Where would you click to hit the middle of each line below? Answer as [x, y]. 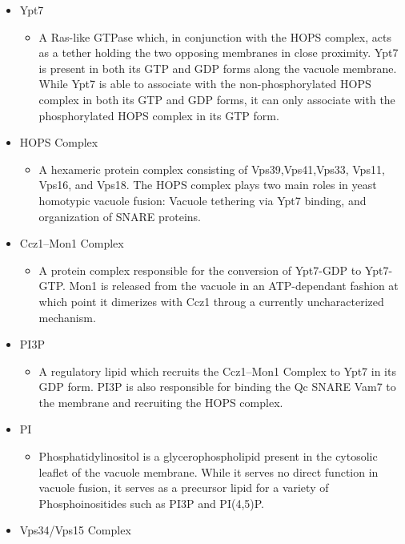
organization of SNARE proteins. [120, 216]
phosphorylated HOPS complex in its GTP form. [159, 115]
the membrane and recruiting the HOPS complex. [161, 402]
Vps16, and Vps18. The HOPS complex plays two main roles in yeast [208, 185]
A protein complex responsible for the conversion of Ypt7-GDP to [200, 270]
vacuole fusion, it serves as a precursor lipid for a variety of [184, 488]
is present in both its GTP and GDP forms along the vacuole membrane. [218, 68]
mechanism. [67, 317]
